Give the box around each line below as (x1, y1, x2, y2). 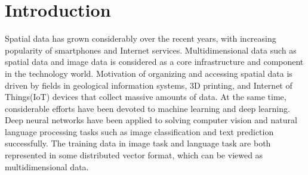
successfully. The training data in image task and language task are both (5, 137, 271, 149)
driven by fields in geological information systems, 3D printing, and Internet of (5, 79, 292, 91)
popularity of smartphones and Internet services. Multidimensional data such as (5, 43, 297, 56)
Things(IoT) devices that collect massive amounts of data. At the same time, (5, 90, 287, 103)
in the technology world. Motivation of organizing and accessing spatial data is (5, 67, 292, 79)
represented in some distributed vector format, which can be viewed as (5, 149, 263, 161)
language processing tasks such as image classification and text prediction (5, 125, 274, 137)
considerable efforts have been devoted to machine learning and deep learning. (5, 102, 290, 114)
